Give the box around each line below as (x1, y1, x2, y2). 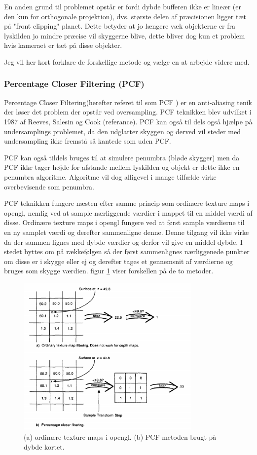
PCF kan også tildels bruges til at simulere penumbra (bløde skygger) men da (4, 152, 240, 162)
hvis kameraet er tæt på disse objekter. (4, 40, 122, 50)
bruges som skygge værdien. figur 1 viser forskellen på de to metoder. (4, 265, 214, 276)
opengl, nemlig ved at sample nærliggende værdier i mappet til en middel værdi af (4, 207, 253, 218)
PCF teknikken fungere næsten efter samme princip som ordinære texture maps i (4, 198, 250, 208)
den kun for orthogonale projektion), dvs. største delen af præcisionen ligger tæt (4, 11, 246, 21)
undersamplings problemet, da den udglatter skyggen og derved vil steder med (4, 126, 241, 136)
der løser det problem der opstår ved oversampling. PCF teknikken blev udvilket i (4, 107, 252, 117)
